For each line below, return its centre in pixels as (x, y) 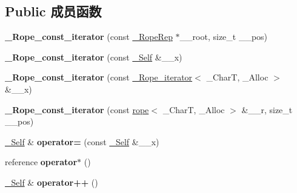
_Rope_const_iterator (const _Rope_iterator (99, 77)
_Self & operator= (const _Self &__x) (82, 141)
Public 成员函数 (53, 11)
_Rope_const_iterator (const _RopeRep (89, 37)
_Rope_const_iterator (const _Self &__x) (94, 57)
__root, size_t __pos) (224, 37)
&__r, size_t (267, 109)
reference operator (41, 162)
